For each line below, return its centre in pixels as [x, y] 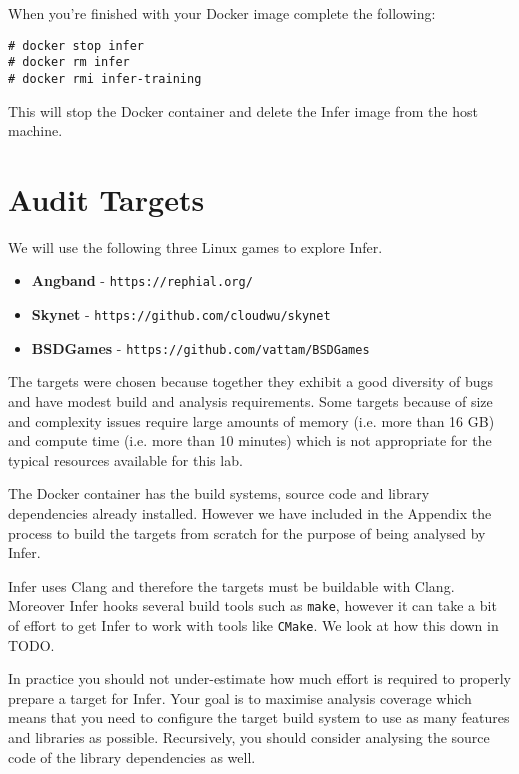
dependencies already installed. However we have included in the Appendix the [250, 513]
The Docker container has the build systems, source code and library [219, 493]
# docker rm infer [69, 62]
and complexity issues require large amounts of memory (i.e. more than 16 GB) [251, 420]
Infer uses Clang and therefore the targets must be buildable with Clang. [231, 585]
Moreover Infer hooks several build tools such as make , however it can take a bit [252, 605]
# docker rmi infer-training [105, 78]
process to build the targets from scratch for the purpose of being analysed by [247, 532]
